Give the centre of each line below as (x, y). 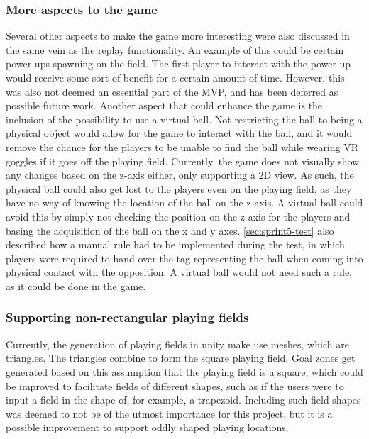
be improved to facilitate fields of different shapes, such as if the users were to (175, 385)
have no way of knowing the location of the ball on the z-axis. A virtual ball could (184, 202)
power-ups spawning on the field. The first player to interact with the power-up (178, 63)
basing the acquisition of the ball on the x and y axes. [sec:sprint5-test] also (170, 230)
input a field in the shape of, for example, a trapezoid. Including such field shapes (183, 400)
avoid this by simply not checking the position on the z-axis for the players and (178, 216)
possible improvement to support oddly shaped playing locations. (147, 427)
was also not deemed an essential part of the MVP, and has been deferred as (172, 91)
